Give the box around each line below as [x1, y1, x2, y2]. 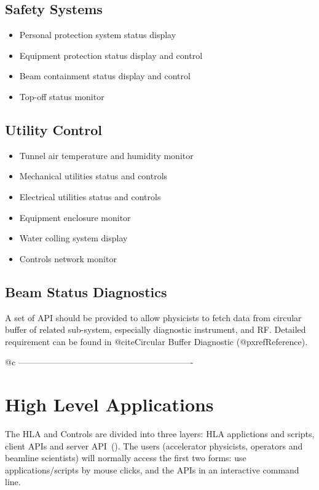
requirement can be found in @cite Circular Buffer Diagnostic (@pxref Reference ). [5, 335, 308, 348]
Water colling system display [19, 231, 128, 244]
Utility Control [5, 120, 102, 139]
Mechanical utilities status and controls [19, 169, 168, 182]
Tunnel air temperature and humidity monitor [19, 149, 194, 161]
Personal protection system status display [19, 28, 176, 41]
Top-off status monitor [19, 90, 104, 103]
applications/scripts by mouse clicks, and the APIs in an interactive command [5, 463, 299, 476]
